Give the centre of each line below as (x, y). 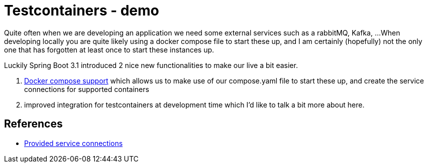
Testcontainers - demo (82, 10)
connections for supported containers (87, 89)
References (33, 124)
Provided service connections (74, 143)
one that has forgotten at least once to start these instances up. (109, 49)
